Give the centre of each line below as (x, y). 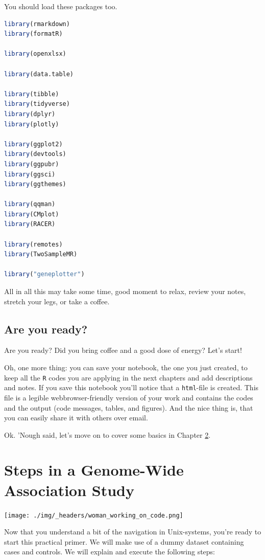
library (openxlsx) (35, 54)
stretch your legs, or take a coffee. (57, 301)
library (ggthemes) (35, 184)
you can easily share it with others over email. (76, 418)
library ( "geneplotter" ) (44, 274)
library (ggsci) (30, 174)
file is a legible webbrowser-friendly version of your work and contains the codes (129, 397)
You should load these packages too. (61, 6)
